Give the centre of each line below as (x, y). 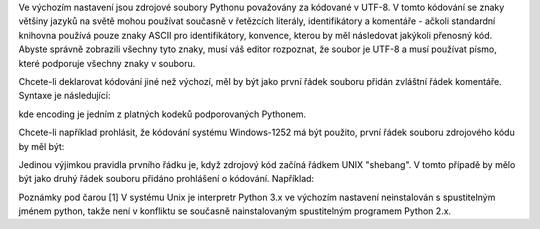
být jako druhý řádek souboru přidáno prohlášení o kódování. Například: (166, 179)
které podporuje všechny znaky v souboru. (107, 63)
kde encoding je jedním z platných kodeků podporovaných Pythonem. (162, 114)
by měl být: (41, 146)
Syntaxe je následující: (64, 96)
